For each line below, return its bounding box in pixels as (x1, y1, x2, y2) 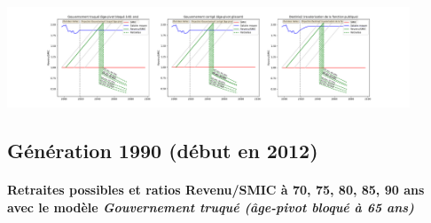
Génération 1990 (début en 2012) (7, 137, 318, 164)
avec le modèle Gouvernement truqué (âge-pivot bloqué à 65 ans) (7, 197, 414, 216)
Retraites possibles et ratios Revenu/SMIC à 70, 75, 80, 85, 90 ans (7, 180, 425, 199)
